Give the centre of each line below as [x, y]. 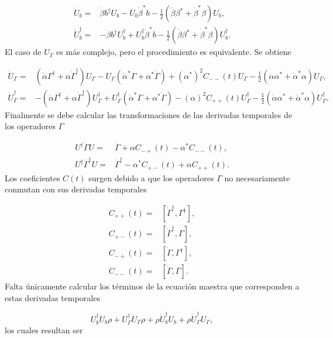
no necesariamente [257, 177]
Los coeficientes [32, 177]
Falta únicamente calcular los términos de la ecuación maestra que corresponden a [152, 286]
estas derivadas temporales [52, 297]
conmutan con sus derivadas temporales [76, 189]
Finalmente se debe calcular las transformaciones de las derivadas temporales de [148, 114]
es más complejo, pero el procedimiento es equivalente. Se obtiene [174, 52]
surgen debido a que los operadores [151, 177]
